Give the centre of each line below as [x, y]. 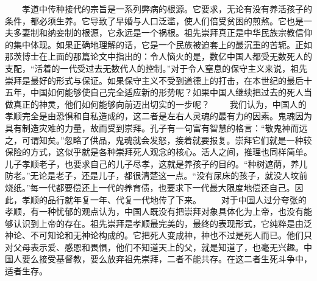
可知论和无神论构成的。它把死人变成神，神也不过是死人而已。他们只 [175, 235]
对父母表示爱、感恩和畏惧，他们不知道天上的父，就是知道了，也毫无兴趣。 [154, 247]
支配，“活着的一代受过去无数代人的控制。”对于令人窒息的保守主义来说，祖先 [156, 68]
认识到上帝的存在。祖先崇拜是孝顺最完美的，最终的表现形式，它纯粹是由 [158, 223]
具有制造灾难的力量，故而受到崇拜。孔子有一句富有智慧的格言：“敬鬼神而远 [156, 127]
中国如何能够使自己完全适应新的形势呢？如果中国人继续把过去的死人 [167, 92]
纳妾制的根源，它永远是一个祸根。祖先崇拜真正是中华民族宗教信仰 [180, 33]
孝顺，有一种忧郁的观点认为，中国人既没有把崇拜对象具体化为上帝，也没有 [154, 211]
